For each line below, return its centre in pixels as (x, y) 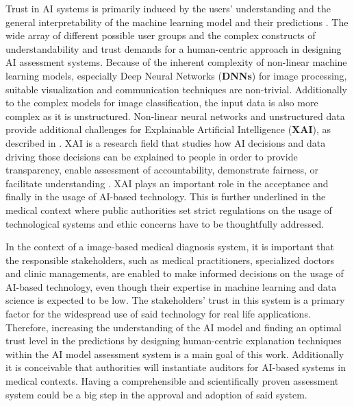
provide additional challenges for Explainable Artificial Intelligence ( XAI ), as (168, 129)
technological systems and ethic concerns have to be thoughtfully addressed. (165, 223)
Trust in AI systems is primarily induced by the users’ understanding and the (168, 8)
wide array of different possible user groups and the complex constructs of (161, 35)
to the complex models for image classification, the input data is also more (162, 103)
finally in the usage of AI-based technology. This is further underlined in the (166, 196)
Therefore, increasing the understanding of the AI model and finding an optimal (174, 327)
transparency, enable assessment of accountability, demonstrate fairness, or (162, 170)
